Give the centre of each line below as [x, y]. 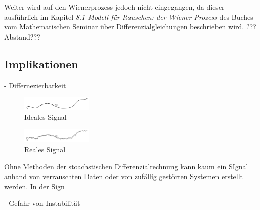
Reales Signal [45, 149]
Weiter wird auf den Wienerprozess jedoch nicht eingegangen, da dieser [114, 7]
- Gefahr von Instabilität [42, 203]
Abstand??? [22, 36]
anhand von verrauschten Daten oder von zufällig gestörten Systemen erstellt [124, 176]
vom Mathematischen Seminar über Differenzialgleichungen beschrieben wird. [124, 27]
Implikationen [41, 64]
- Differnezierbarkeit [35, 85]
